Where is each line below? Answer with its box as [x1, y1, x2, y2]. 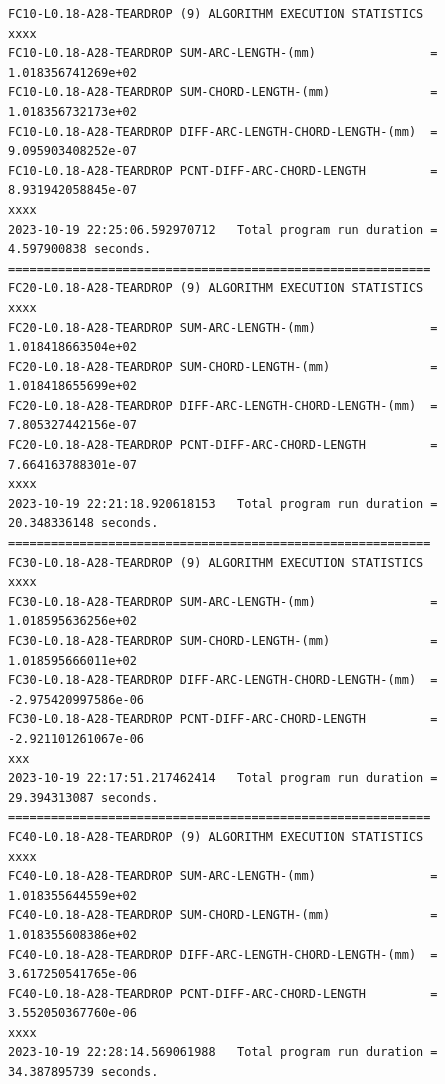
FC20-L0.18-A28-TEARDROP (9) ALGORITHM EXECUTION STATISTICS [8, 281, 424, 296]
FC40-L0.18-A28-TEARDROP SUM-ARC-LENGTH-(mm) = [8, 869, 438, 884]
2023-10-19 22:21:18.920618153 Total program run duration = [8, 496, 438, 511]
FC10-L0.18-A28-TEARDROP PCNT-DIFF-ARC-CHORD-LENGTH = [8, 163, 438, 178]
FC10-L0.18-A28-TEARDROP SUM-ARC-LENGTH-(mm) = [8, 46, 438, 61]
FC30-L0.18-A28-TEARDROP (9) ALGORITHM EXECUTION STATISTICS [8, 555, 424, 570]
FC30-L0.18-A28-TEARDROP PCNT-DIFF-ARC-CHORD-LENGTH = [8, 712, 438, 727]
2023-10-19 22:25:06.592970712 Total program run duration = [8, 222, 438, 237]
